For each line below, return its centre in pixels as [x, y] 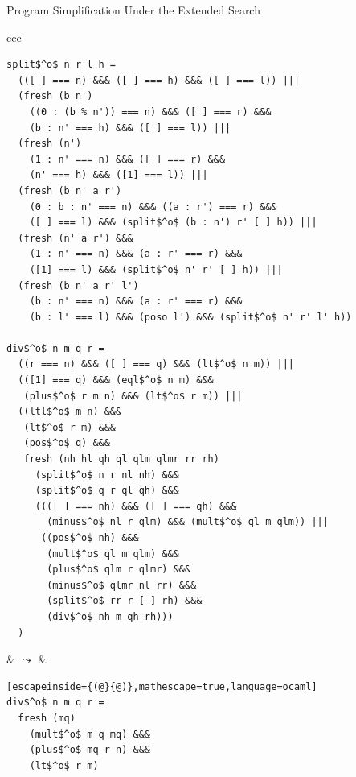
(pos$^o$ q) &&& [67, 443]
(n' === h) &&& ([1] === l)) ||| [119, 175]
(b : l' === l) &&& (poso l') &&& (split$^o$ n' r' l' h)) [190, 317]
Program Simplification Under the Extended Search [133, 10]
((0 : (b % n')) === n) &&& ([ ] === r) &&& [150, 112]
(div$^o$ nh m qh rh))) [110, 616]
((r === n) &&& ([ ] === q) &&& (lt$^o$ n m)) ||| [156, 364]
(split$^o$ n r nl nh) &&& [107, 475]
